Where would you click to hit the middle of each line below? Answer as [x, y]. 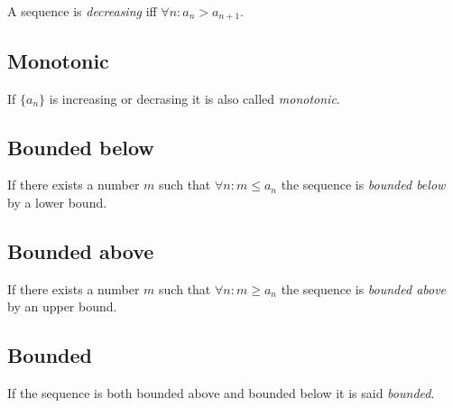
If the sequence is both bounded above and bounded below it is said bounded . [221, 393]
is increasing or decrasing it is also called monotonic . [194, 98]
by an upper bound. [62, 306]
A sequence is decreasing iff [82, 11]
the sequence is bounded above [364, 288]
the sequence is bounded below [363, 185]
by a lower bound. [57, 203]
